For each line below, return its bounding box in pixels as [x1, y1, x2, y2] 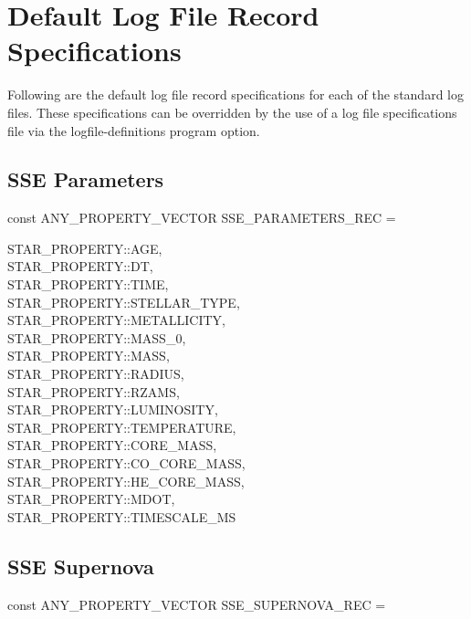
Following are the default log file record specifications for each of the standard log [7, 85, 464, 104]
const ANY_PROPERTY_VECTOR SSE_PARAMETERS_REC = [7, 208, 396, 227]
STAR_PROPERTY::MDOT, [7, 489, 175, 509]
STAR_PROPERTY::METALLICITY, [7, 310, 226, 330]
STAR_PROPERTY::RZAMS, [7, 382, 180, 401]
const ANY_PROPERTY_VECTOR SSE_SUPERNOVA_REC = [7, 594, 386, 614]
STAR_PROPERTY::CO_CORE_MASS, [7, 454, 246, 473]
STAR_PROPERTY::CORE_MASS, [7, 435, 217, 455]
